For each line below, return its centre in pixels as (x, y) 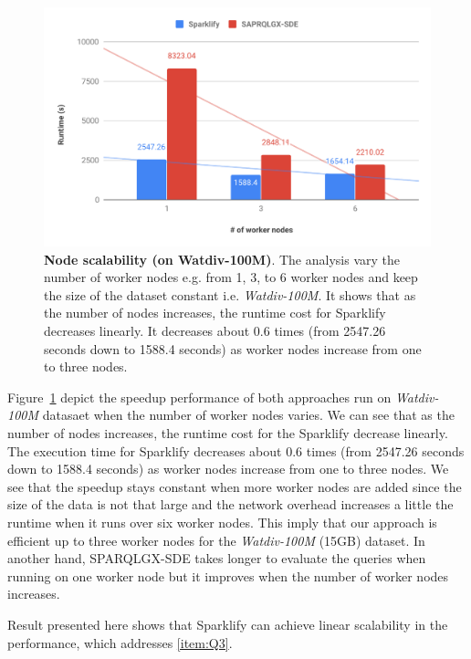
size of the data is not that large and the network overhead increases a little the (230, 504)
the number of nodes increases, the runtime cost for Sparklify (215, 313)
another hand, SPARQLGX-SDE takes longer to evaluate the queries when (217, 558)
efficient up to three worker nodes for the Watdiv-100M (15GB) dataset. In (216, 540)
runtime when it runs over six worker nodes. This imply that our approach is (222, 522)
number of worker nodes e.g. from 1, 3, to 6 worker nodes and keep (231, 277)
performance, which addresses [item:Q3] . (120, 642)
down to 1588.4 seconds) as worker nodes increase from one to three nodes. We (228, 469)
